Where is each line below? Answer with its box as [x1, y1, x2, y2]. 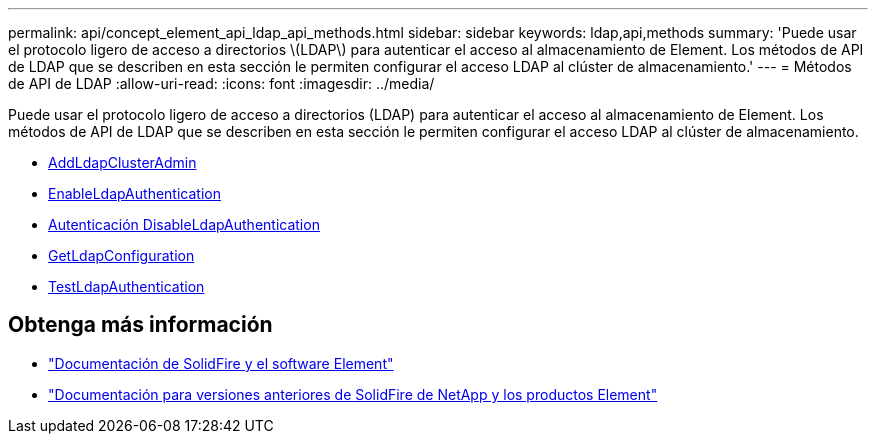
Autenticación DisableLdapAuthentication [48, 216, 320, 233]
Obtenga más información [8, 312, 273, 338]
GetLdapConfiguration [48, 247, 195, 264]
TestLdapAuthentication [48, 278, 205, 295]
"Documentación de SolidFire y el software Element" [48, 354, 394, 372]
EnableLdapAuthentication [48, 185, 221, 202]
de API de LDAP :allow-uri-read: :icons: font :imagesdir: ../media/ [8, 75, 435, 92]
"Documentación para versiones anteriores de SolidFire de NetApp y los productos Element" [48, 385, 658, 403]
